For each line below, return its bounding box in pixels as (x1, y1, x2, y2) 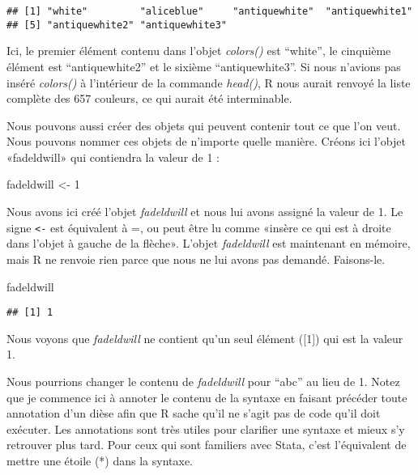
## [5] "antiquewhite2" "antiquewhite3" (6, 19, 228, 31)
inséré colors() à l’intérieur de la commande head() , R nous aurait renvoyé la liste (6, 74, 411, 91)
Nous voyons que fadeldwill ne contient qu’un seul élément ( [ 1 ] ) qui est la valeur (6, 329, 403, 346)
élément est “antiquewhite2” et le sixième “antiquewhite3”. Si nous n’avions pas (6, 57, 401, 74)
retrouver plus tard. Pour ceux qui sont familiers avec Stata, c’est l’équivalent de (6, 436, 407, 453)
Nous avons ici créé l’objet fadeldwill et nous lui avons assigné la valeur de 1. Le (6, 203, 403, 220)
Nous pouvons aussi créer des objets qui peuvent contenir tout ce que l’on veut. (6, 117, 401, 134)
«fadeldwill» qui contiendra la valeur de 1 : (6, 148, 220, 165)
